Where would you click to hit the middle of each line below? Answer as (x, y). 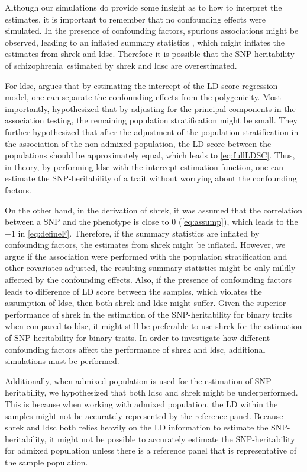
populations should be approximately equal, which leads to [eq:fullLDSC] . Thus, (150, 155)
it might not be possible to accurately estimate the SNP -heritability (172, 438)
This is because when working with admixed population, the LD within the (141, 404)
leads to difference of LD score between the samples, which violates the (133, 291)
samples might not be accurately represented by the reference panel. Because (144, 415)
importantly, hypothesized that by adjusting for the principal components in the (150, 108)
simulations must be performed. (62, 361)
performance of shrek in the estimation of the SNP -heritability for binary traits (148, 314)
